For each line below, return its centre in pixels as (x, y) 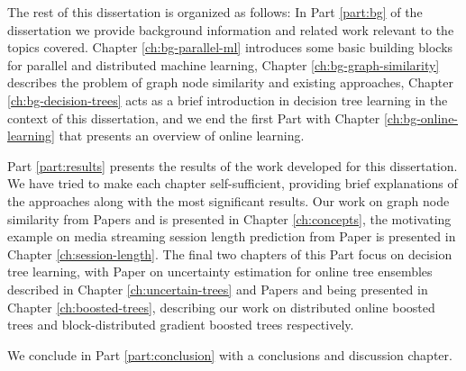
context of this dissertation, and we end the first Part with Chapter (194, 118)
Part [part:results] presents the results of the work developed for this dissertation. (233, 165)
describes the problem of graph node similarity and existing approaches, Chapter (230, 82)
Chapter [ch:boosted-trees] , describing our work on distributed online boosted (221, 307)
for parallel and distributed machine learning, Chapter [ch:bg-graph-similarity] (224, 64)
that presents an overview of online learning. (182, 136)
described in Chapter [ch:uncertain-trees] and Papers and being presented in (218, 289)
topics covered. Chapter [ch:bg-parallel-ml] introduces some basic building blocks (230, 47)
